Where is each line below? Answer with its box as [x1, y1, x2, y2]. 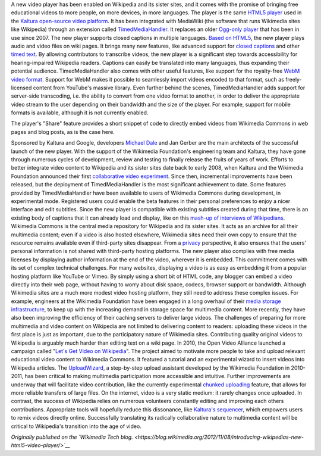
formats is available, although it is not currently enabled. [11, 109, 149, 116]
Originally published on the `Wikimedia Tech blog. [11, 433, 133, 441]
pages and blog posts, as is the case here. [11, 128, 115, 135]
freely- [285, 76, 303, 83]
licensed [11, 84, 32, 91]
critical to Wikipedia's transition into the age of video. [11, 423, 142, 430]
